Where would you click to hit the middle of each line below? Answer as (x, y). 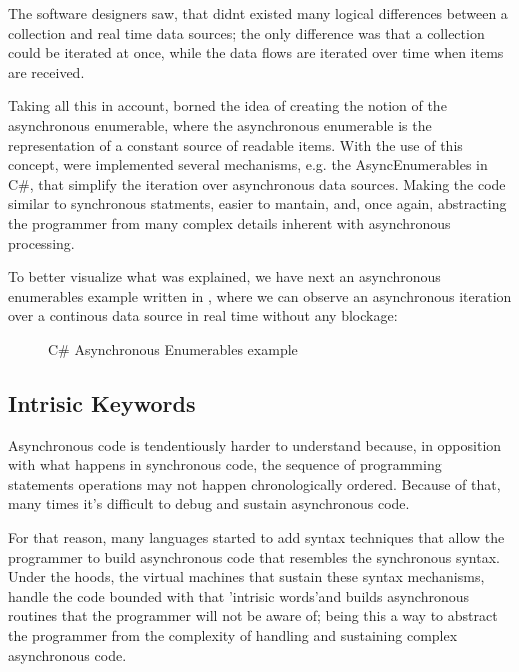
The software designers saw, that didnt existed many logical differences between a (258, 13)
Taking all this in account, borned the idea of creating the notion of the (227, 105)
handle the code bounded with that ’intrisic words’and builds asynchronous (239, 595)
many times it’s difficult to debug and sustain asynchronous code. (209, 503)
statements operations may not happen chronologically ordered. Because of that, (254, 483)
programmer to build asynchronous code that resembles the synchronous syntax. (254, 556)
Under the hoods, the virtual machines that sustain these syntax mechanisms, (246, 576)
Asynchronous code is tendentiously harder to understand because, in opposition (255, 444)
